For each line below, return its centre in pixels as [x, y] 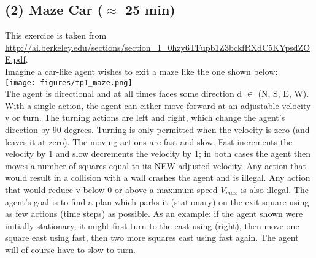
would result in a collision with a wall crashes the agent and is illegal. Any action [158, 177]
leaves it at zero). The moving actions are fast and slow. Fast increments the [149, 141]
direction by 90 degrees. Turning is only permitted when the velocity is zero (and [157, 130]
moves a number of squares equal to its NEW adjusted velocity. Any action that [156, 165]
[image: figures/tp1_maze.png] [69, 82]
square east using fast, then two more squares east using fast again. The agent [152, 237]
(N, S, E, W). [283, 93]
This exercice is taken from [56, 35]
